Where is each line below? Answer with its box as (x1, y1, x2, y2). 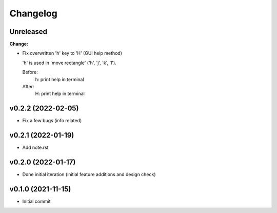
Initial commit (22, 198, 51, 205)
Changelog (9, 8, 57, 19)
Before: (22, 69, 38, 75)
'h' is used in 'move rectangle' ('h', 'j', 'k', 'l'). (22, 60, 116, 66)
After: (22, 84, 34, 90)
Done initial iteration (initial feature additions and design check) (22, 171, 156, 178)
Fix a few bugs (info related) (22, 118, 82, 124)
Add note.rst (22, 144, 49, 151)
